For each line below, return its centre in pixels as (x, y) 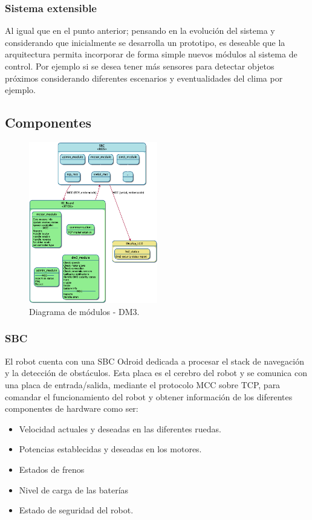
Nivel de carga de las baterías (74, 489)
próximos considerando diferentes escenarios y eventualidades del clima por (144, 78)
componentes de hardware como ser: (72, 408)
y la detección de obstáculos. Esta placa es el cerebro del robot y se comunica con (156, 373)
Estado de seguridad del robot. (76, 510)
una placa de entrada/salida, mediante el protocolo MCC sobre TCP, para (143, 384)
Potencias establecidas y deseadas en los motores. (110, 449)
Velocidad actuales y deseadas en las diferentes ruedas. (120, 428)
